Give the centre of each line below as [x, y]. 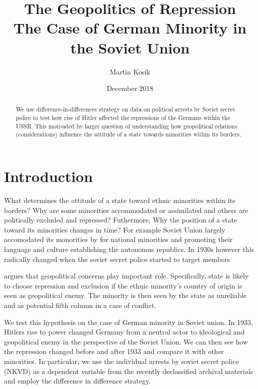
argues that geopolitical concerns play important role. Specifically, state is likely [126, 276]
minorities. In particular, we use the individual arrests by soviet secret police [121, 361]
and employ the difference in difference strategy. [77, 381]
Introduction [48, 176]
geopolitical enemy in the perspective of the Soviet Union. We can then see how [126, 341]
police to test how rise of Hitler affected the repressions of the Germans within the [123, 118]
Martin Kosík [130, 71]
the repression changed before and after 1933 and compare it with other [114, 351]
